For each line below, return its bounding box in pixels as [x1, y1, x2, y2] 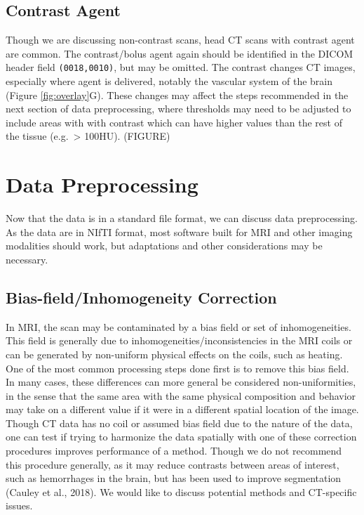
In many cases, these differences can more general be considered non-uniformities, [6, 374, 356, 389]
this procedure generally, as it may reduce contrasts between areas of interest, [6, 457, 339, 471]
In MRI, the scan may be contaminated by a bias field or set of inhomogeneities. [6, 319, 351, 334]
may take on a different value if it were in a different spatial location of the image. [6, 402, 359, 417]
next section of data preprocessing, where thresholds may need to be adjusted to [6, 101, 351, 116]
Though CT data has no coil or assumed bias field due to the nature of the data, [6, 415, 353, 430]
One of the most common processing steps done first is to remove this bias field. [6, 360, 349, 375]
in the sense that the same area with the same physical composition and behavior [6, 388, 356, 403]
